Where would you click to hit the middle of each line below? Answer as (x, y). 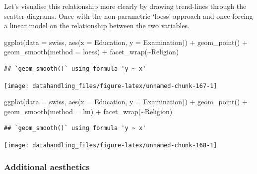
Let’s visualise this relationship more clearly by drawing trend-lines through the (125, 6)
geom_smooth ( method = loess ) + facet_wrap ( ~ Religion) (92, 52)
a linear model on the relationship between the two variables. (97, 25)
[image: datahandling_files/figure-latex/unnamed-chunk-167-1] (111, 86)
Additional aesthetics (47, 166)
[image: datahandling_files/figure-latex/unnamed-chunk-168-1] (111, 145)
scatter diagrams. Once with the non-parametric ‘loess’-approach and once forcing (128, 16)
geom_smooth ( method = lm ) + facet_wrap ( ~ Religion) (88, 111)
